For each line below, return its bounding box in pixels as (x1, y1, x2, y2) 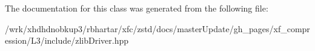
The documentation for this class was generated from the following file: (5, 2, 268, 14)
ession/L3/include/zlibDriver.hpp (5, 34, 129, 47)
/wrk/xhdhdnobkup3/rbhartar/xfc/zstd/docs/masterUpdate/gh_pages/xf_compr (5, 22, 310, 35)
